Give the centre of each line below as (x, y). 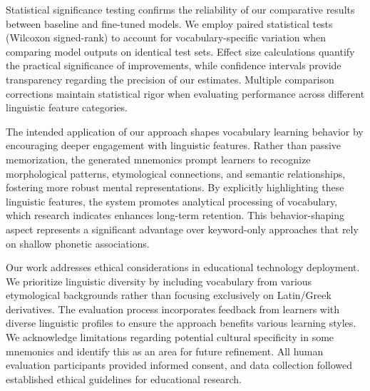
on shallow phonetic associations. (78, 243)
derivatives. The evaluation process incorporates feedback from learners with (173, 309)
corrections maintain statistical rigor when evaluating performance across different (185, 93)
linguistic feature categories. (67, 107)
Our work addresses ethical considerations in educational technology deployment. (183, 267)
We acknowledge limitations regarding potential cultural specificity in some (170, 337)
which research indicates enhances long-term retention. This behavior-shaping (175, 215)
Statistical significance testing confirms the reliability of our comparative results (180, 9)
